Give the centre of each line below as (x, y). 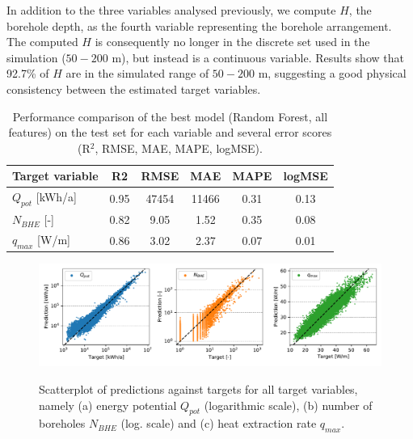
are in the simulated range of (137, 73)
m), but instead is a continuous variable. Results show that (258, 57)
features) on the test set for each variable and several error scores (170, 132)
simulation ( (36, 57)
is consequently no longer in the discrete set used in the (232, 42)
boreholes (62, 423)
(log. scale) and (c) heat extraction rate (219, 423)
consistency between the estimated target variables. (134, 89)
